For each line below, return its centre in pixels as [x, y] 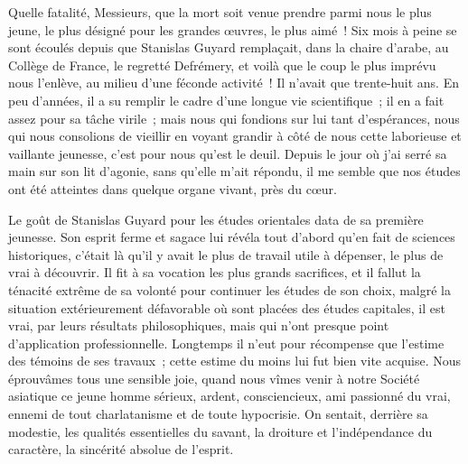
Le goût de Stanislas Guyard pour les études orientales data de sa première [216, 219]
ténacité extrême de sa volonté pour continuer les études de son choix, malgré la [230, 289]
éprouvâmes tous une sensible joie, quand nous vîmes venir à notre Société [214, 378]
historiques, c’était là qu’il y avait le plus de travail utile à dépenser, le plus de [226, 254]
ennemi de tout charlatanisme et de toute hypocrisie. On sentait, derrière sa [218, 414]
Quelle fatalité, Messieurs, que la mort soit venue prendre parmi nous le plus [220, 12]
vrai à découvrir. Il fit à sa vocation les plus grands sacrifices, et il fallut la [215, 272]
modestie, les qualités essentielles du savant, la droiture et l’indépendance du [220, 431]
